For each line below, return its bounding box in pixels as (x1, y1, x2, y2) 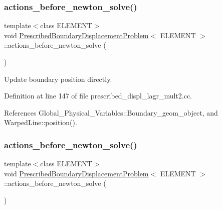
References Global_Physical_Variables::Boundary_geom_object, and (4, 107, 218, 118)
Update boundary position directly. (4, 73, 112, 84)
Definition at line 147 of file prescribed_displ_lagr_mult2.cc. (4, 90, 192, 101)
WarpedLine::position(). (4, 117, 77, 128)
